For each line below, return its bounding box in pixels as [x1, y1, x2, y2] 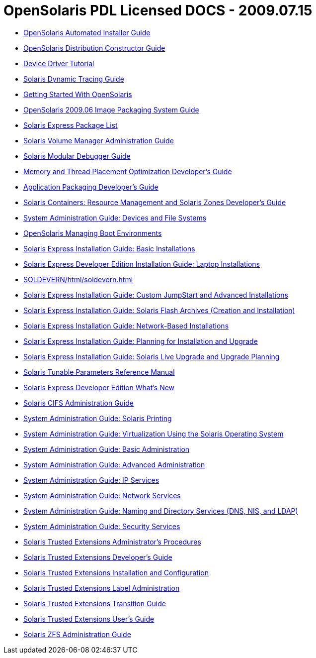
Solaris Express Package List [23, 120, 118, 129]
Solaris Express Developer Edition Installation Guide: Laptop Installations [23, 259, 260, 268]
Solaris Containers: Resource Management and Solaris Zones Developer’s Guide [23, 198, 286, 207]
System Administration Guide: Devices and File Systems [23, 213, 207, 222]
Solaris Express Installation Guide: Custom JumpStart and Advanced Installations [23, 290, 288, 299]
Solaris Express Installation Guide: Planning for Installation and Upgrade [23, 336, 258, 345]
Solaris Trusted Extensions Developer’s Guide [23, 552, 172, 561]
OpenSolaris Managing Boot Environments [23, 228, 162, 237]
